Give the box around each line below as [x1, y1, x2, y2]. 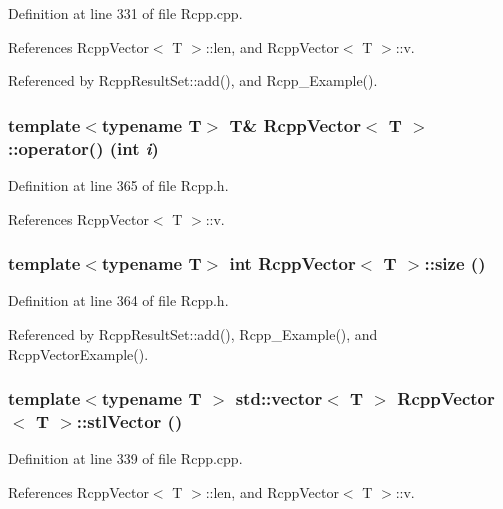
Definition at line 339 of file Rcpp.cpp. [8, 448, 243, 469]
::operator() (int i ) [8, 135, 159, 160]
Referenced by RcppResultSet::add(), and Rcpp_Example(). [8, 70, 378, 91]
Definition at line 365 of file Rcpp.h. [8, 174, 229, 195]
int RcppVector [229, 251, 356, 276]
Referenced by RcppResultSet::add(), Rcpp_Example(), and [8, 323, 378, 344]
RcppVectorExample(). [8, 343, 149, 364]
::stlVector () [76, 408, 183, 433]
